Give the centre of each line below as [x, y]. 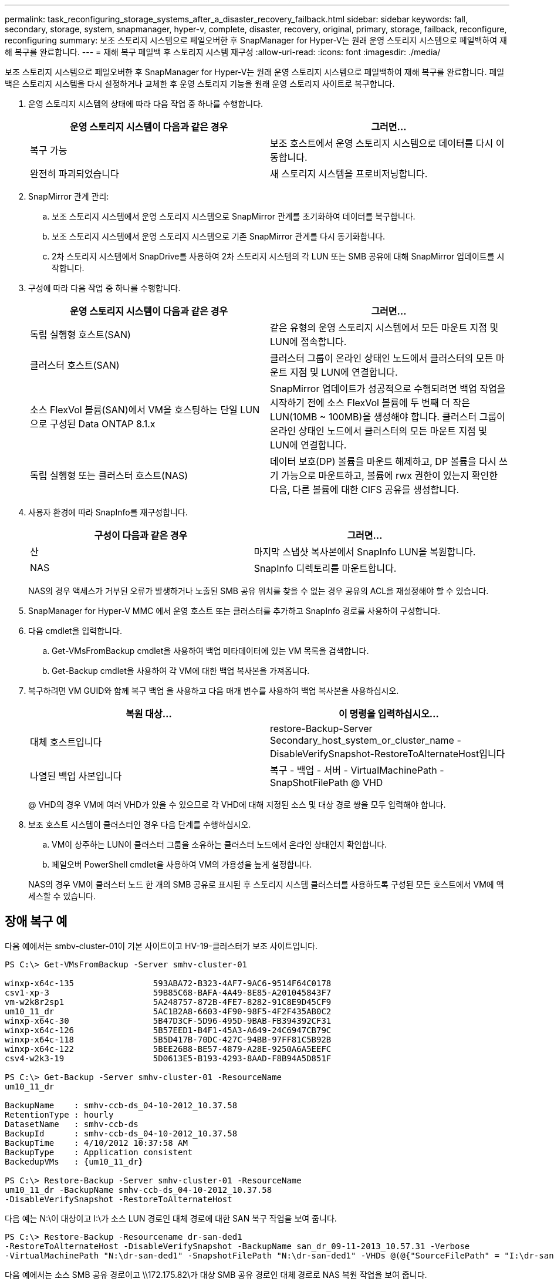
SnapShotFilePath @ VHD [327, 782]
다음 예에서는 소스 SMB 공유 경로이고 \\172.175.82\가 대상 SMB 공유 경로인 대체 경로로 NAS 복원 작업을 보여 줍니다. [216, 1274]
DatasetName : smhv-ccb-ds [72, 1124]
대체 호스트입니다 [66, 742]
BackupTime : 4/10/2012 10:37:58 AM [96, 1143]
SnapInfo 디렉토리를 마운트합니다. [325, 568]
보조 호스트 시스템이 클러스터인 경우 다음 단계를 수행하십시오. [140, 824]
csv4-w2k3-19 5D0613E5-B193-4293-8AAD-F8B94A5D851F [168, 1058]
